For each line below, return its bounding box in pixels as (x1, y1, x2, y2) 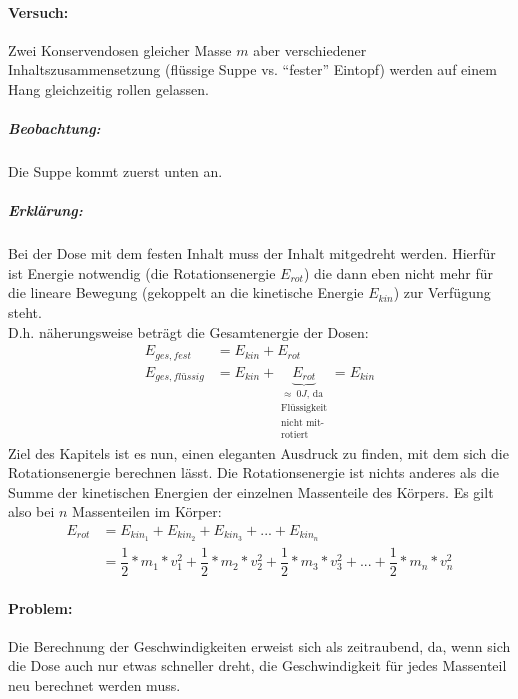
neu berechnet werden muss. (8, 674, 181, 695)
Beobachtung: (8, 118, 101, 139)
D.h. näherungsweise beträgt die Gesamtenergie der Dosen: (8, 321, 369, 342)
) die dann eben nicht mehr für (303, 262, 494, 283)
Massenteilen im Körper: (72, 501, 222, 522)
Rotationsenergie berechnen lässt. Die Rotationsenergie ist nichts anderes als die (8, 462, 499, 483)
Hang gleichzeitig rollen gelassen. (8, 78, 209, 99)
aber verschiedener (253, 39, 367, 60)
